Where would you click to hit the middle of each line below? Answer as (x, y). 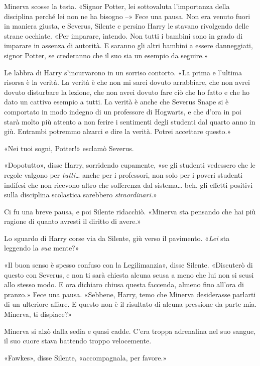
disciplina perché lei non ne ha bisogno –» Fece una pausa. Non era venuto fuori (127, 16)
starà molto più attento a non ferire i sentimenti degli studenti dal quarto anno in (130, 121)
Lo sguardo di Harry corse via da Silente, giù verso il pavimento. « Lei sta (117, 238)
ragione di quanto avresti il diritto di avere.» (73, 221)
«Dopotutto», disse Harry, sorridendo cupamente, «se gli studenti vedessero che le (130, 165)
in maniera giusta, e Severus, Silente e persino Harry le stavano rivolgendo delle (126, 26)
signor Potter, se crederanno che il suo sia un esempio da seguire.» (106, 55)
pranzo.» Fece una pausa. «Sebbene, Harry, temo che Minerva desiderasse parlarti (130, 294)
